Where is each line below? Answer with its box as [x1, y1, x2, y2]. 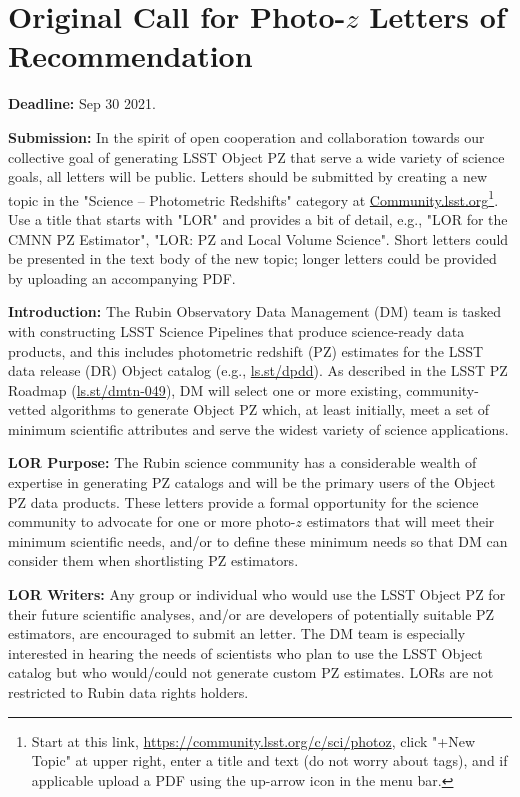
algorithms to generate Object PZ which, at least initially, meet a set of [50, 399, 490, 420]
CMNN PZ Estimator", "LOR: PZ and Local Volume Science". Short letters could [8, 228, 509, 249]
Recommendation [8, 35, 253, 76]
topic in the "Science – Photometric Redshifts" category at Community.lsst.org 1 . [8, 186, 499, 210]
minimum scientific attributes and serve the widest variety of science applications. [8, 418, 509, 439]
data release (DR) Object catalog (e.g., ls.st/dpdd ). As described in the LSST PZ [8, 360, 508, 381]
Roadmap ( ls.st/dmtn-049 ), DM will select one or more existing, [8, 379, 402, 400]
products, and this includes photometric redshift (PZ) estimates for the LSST [8, 340, 484, 361]
